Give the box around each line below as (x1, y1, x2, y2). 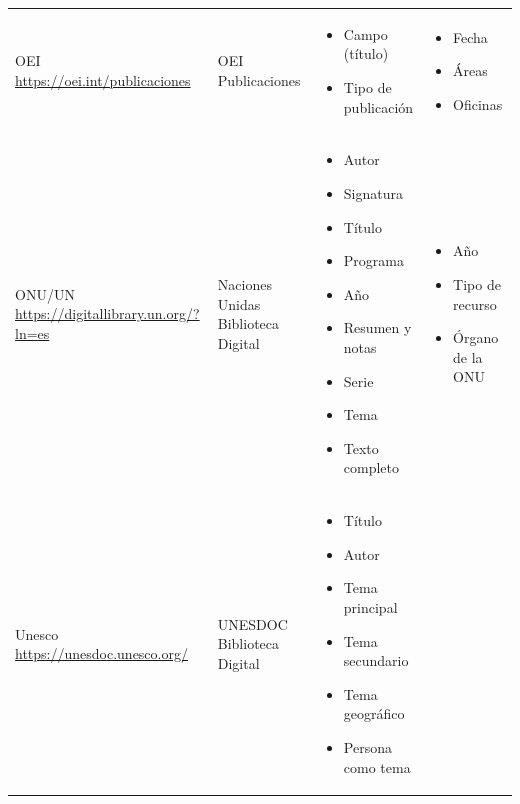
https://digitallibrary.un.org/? (15, 303, 200, 324)
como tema (343, 756, 411, 777)
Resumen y (343, 317, 412, 338)
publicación (343, 96, 414, 117)
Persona (343, 736, 392, 757)
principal (343, 596, 398, 617)
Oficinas (453, 93, 503, 114)
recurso (453, 293, 497, 314)
